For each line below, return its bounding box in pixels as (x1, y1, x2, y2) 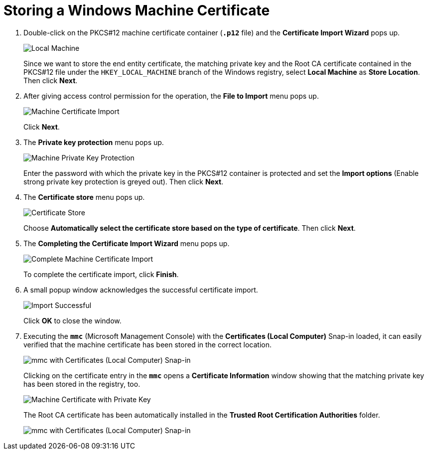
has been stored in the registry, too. (23, 379, 141, 388)
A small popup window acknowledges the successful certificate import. (23, 285, 258, 294)
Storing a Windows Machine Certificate (3, 2, 270, 19)
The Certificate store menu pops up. (23, 192, 145, 201)
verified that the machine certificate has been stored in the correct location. (23, 340, 272, 349)
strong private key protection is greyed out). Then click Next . (23, 177, 224, 186)
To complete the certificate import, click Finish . (23, 270, 179, 279)
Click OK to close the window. (23, 316, 122, 325)
